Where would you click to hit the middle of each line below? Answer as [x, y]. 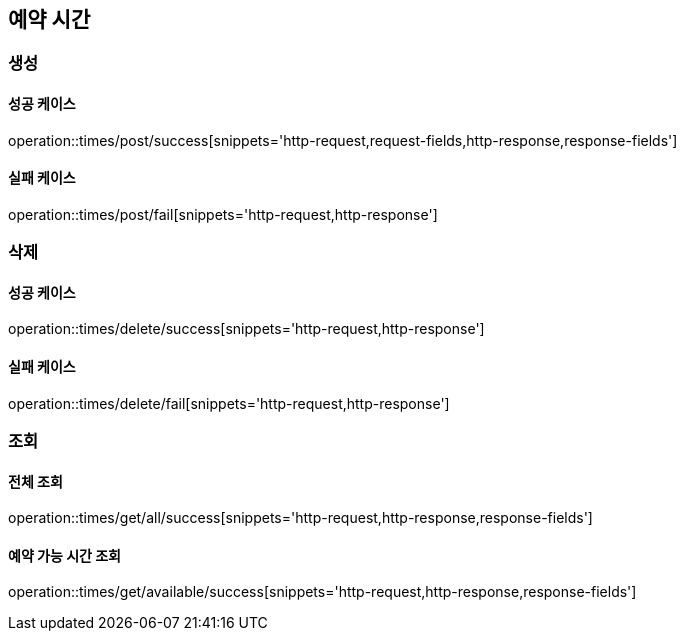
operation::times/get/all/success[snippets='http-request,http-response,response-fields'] [300, 518]
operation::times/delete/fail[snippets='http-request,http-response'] [229, 403]
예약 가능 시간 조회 [64, 555]
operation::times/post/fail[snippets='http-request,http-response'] [223, 214]
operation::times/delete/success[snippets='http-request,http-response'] [246, 329]
